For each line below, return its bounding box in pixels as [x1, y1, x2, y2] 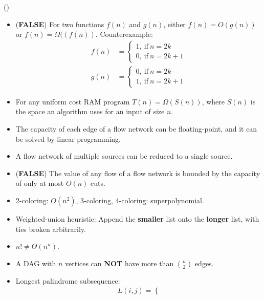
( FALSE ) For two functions [15, 18, 104, 29]
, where [202, 96, 225, 106]
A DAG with [15, 258, 56, 268]
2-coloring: [15, 195, 49, 205]
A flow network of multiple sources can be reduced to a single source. [15, 151, 233, 161]
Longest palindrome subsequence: [15, 275, 120, 286]
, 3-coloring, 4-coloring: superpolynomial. [76, 195, 204, 205]
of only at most [15, 178, 64, 188]
